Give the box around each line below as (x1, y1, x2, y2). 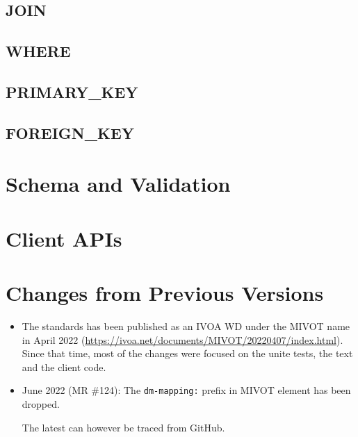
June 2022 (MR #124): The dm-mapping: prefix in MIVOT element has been (22, 383, 351, 397)
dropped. (22, 397, 60, 411)
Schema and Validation (6, 170, 231, 198)
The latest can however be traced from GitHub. (22, 420, 225, 434)
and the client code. (22, 359, 106, 374)
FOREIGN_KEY (6, 122, 135, 143)
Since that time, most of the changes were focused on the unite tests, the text (22, 346, 353, 361)
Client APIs (6, 224, 122, 252)
